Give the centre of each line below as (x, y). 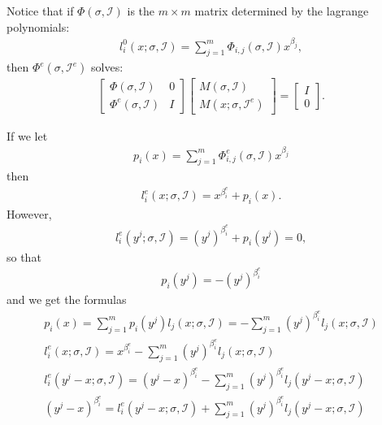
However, (29, 213)
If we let (27, 135)
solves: (107, 67)
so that (24, 256)
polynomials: (38, 26)
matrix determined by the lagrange (282, 11)
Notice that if (40, 11)
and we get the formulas (67, 299)
